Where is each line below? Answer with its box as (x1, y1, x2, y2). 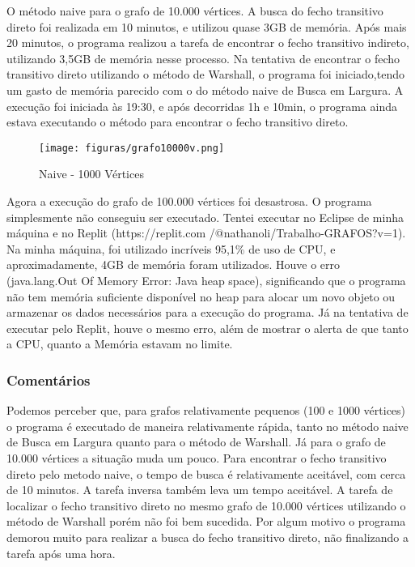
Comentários (6, 369, 91, 390)
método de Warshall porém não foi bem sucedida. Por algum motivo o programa (6, 513, 406, 530)
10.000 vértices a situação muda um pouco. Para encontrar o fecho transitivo (6, 449, 387, 466)
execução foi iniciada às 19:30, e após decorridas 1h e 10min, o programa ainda (6, 97, 397, 114)
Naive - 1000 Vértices (39, 165, 144, 182)
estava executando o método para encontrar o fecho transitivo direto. (6, 113, 349, 130)
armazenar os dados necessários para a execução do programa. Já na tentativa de (6, 304, 409, 321)
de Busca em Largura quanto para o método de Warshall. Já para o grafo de (6, 433, 386, 450)
